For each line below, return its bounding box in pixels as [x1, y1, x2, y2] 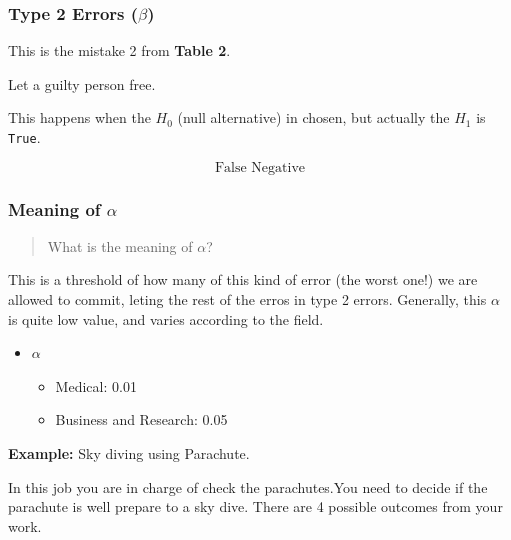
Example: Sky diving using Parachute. [8, 443, 250, 464]
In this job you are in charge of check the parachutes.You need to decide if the [8, 476, 488, 497]
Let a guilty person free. [8, 73, 156, 94]
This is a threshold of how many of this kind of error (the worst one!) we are [8, 269, 478, 290]
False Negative [214, 160, 306, 175]
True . [8, 127, 41, 147]
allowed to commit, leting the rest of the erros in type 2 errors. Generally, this [8, 289, 487, 310]
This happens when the [8, 107, 151, 128]
